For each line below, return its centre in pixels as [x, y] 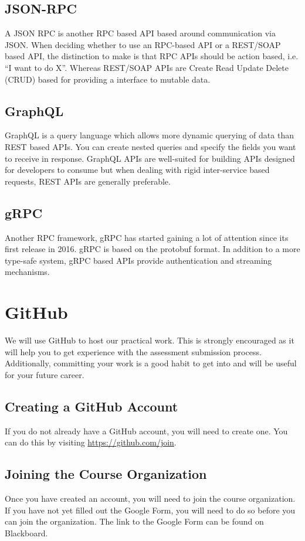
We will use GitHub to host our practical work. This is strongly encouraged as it [150, 340]
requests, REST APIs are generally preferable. [88, 181]
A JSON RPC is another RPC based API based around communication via [140, 33]
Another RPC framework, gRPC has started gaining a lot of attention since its [147, 237]
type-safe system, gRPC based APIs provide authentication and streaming [138, 260]
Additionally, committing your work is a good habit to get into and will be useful [151, 363]
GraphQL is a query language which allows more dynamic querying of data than [149, 135]
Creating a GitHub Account [91, 406]
